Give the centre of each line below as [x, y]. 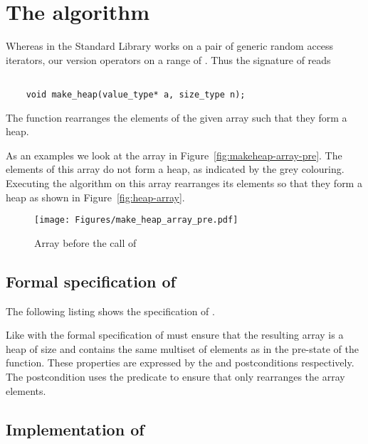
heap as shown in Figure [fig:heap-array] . [95, 197]
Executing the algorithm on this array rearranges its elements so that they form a [184, 183]
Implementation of [75, 429]
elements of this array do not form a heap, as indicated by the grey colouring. [175, 169]
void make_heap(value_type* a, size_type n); [136, 94]
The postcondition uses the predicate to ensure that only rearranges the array [175, 377]
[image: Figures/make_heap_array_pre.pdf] [136, 220]
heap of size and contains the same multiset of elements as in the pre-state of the [182, 348]
